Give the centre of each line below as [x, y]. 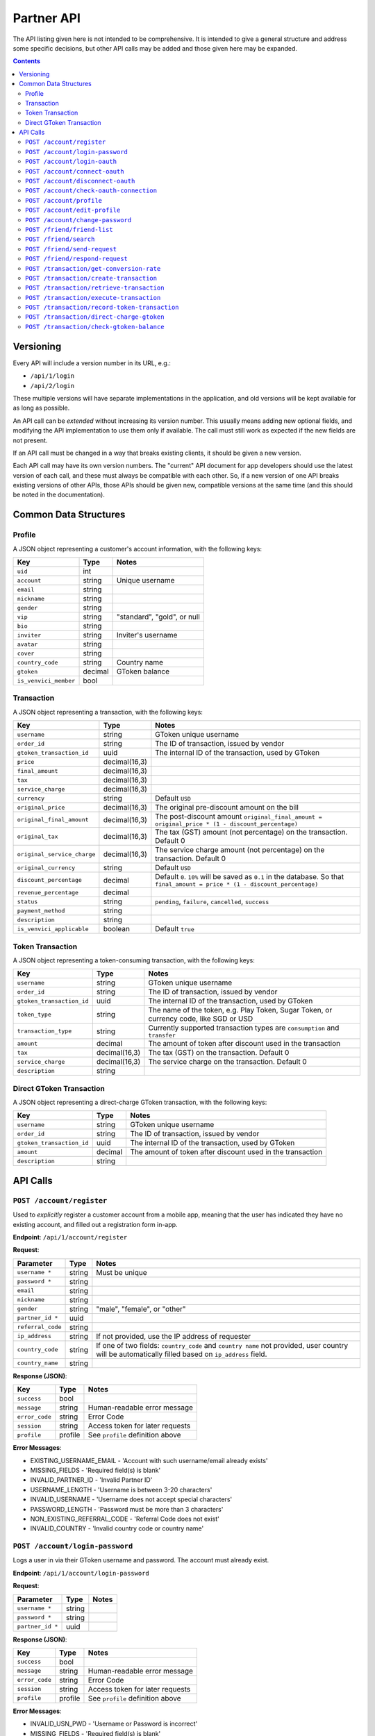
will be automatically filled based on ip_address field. [182, 1354]
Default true [175, 929]
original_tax [37, 836]
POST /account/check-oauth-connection [91, 191]
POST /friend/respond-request [77, 259]
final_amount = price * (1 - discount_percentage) [237, 884]
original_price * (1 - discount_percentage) [227, 824]
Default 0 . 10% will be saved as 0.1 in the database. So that [249, 877]
